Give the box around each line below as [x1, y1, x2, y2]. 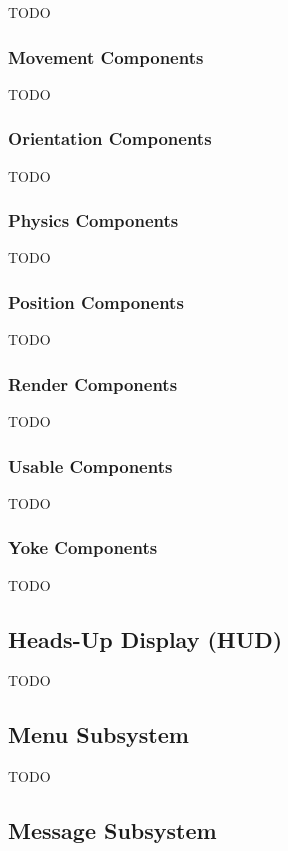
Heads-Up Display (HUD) [8, 623, 283, 654]
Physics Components [8, 208, 179, 233]
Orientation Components [8, 126, 212, 151]
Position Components [8, 289, 184, 314]
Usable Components [8, 453, 173, 478]
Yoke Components [8, 535, 158, 560]
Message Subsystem [8, 815, 217, 846]
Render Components [8, 371, 178, 396]
